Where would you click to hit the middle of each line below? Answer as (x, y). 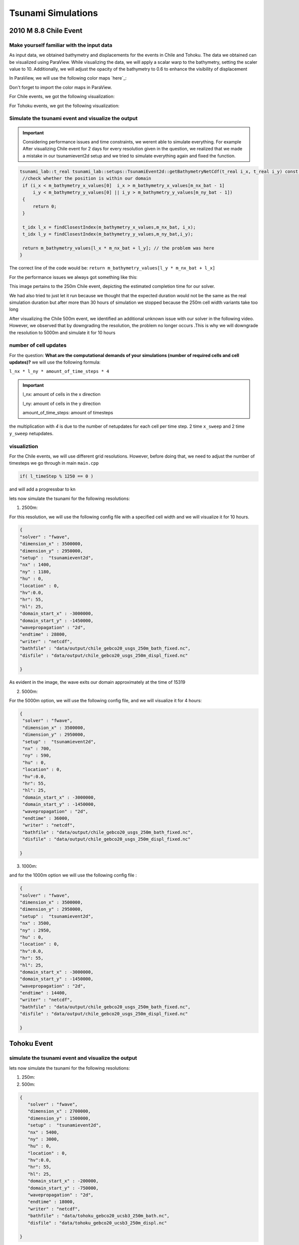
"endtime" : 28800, (43, 634)
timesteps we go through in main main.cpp (54, 463)
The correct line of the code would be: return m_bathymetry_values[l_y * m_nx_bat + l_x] (112, 268)
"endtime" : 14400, (43, 993)
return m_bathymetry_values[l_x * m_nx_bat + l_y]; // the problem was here (118, 248)
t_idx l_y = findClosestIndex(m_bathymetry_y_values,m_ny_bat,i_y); (108, 234)
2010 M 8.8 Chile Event (46, 31)
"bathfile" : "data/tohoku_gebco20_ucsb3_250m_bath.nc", (99, 1216)
